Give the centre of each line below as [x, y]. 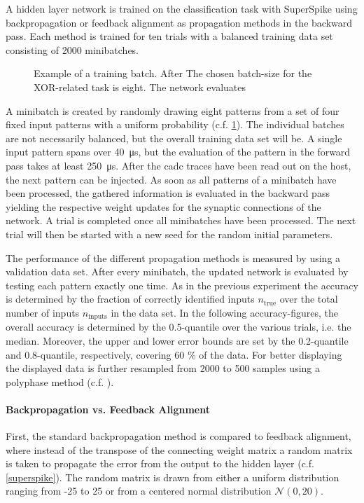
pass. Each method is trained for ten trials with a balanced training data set [169, 36]
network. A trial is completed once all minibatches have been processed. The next [181, 220]
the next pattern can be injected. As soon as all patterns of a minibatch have [171, 179]
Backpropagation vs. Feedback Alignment [108, 409]
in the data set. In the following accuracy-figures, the [224, 312]
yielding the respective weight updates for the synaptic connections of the [163, 206]
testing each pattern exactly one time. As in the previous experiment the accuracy [182, 285]
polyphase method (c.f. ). [60, 381]
